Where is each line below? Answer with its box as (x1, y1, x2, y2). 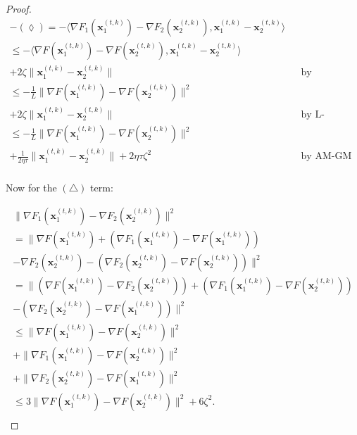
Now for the (6, 179, 57, 194)
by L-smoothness (301, 109, 325, 120)
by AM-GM (301, 151, 352, 162)
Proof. (6, 1, 32, 15)
